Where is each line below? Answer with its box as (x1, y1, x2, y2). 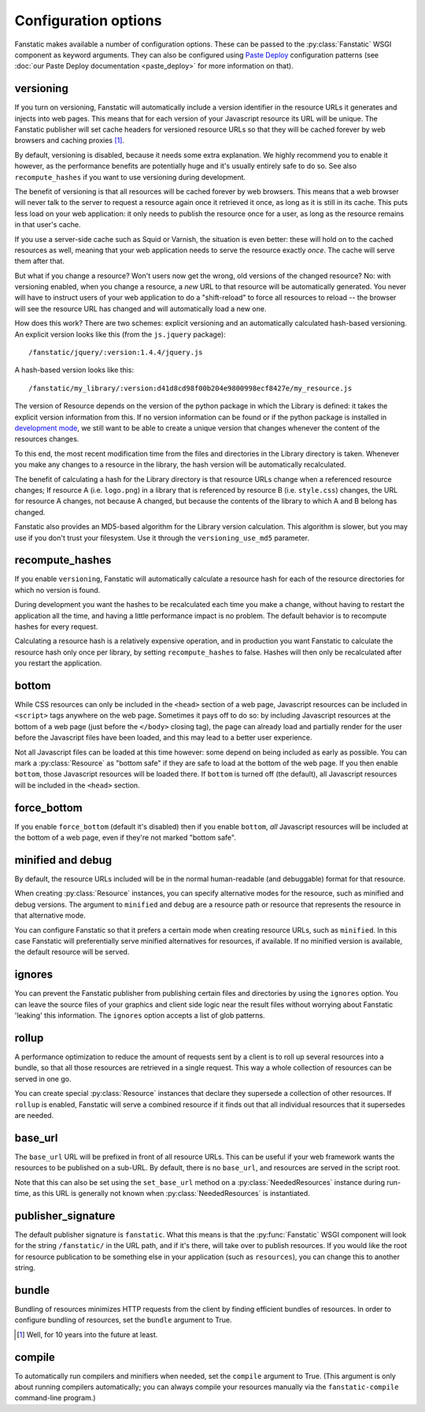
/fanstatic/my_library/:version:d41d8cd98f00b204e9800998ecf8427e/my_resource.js (28, 383, 353, 393)
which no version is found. (14, 585, 101, 594)
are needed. (14, 1110, 54, 1120)
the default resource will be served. (14, 947, 130, 957)
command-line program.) (14, 1393, 96, 1403)
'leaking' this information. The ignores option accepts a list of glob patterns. (14, 1011, 265, 1020)
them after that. (14, 256, 65, 266)
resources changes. (14, 434, 79, 444)
